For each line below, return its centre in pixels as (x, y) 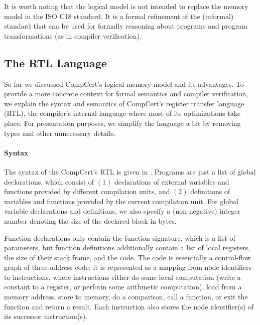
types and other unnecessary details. (60, 133)
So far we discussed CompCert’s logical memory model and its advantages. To (124, 84)
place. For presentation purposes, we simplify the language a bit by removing (122, 123)
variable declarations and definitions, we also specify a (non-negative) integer (122, 211)
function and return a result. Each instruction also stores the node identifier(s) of (129, 306)
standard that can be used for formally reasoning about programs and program (126, 26)
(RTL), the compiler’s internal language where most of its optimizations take (122, 113)
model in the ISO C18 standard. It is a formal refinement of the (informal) (119, 16)
